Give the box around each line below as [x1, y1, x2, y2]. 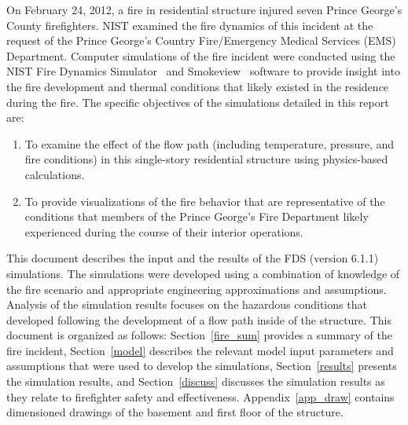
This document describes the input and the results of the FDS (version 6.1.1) [6, 250, 379, 266]
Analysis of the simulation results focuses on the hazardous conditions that [6, 296, 367, 313]
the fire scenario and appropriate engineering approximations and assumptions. [6, 280, 387, 297]
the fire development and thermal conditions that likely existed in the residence [6, 78, 389, 94]
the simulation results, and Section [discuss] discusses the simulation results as [6, 373, 385, 390]
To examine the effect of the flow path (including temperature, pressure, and [24, 135, 395, 152]
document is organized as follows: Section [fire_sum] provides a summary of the [6, 327, 393, 343]
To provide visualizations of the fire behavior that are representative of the [24, 192, 385, 209]
